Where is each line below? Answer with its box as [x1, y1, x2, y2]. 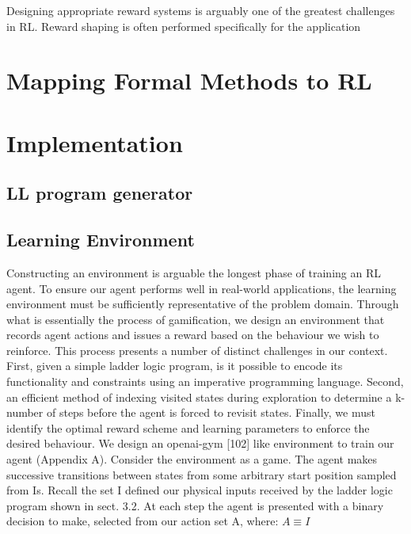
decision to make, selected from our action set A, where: [6, 513, 279, 529]
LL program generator [6, 181, 193, 205]
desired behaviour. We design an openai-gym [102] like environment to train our [6, 435, 394, 452]
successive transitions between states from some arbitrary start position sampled [6, 466, 397, 483]
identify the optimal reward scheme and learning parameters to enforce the [6, 419, 370, 436]
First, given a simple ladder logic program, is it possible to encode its [6, 357, 343, 374]
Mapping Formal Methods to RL [6, 64, 372, 97]
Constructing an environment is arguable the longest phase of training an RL [6, 264, 381, 280]
